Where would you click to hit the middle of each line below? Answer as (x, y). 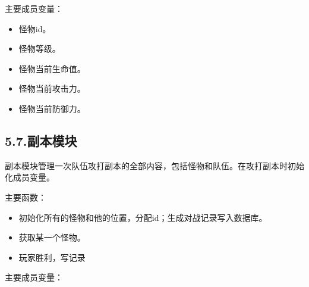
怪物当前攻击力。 (52, 88)
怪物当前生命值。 (52, 68)
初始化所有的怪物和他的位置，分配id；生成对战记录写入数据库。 (143, 217)
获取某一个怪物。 (52, 237)
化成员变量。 (30, 177)
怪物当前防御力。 (52, 108)
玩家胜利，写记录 (52, 257)
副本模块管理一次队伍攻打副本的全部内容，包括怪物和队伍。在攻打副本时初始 (154, 165)
